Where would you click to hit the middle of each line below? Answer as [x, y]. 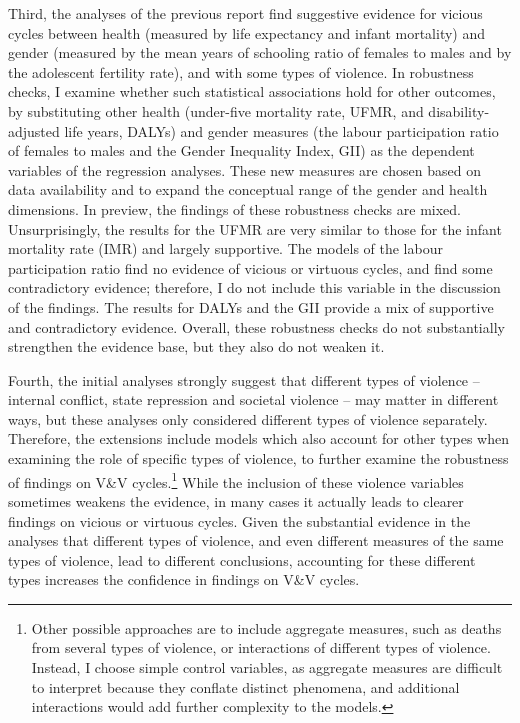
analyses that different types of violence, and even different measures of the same [256, 540]
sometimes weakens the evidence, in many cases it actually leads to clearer [236, 500]
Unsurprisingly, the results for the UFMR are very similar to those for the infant [255, 228]
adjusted [34, 130]
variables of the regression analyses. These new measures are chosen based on [244, 169]
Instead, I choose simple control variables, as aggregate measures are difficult [267, 667]
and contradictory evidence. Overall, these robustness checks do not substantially [256, 326]
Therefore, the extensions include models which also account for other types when [259, 438]
